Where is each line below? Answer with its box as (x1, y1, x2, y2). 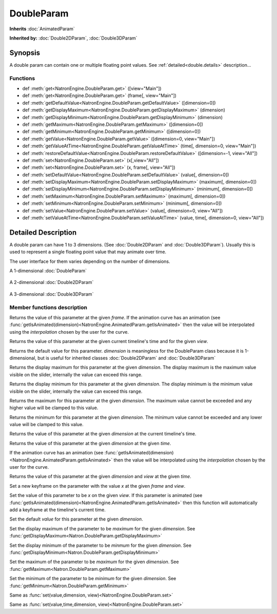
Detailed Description (9, 228, 77, 237)
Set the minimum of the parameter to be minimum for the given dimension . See (9, 575, 176, 582)
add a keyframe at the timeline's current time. (9, 507, 106, 513)
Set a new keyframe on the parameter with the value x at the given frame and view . (9, 483, 186, 489)
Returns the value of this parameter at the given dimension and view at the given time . (9, 473, 192, 479)
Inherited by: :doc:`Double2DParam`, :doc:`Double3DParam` (9, 35, 138, 41)
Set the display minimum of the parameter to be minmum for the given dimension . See (9, 542, 192, 548)
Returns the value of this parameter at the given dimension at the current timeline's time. (9, 431, 197, 437)
